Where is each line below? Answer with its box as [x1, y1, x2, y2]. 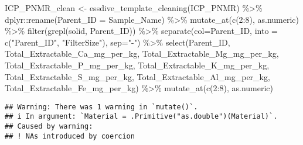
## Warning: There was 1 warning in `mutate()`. [5, 102, 198, 111]
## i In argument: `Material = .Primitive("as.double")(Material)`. [5, 112, 278, 121]
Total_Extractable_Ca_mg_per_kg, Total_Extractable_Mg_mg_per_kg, [5, 47, 279, 60]
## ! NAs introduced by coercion [5, 132, 135, 140]
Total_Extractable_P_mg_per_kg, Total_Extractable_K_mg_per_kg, [5, 58, 270, 71]
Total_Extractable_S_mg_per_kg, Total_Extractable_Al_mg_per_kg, [5, 70, 270, 82]
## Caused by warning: [5, 122, 93, 131]
